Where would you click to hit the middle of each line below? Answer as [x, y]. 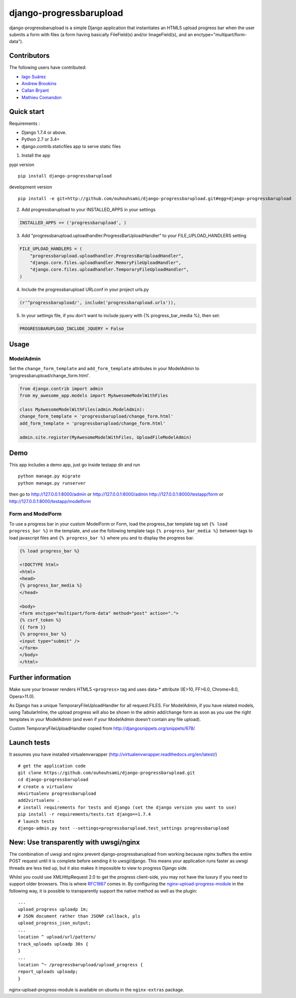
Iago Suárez [34, 76]
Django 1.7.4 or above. [44, 133]
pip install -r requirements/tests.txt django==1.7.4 [84, 814]
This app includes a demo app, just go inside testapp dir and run [75, 465]
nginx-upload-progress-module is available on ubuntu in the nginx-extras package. [97, 990]
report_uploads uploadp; [48, 972]
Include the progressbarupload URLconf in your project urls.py [85, 289]
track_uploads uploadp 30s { [53, 944]
